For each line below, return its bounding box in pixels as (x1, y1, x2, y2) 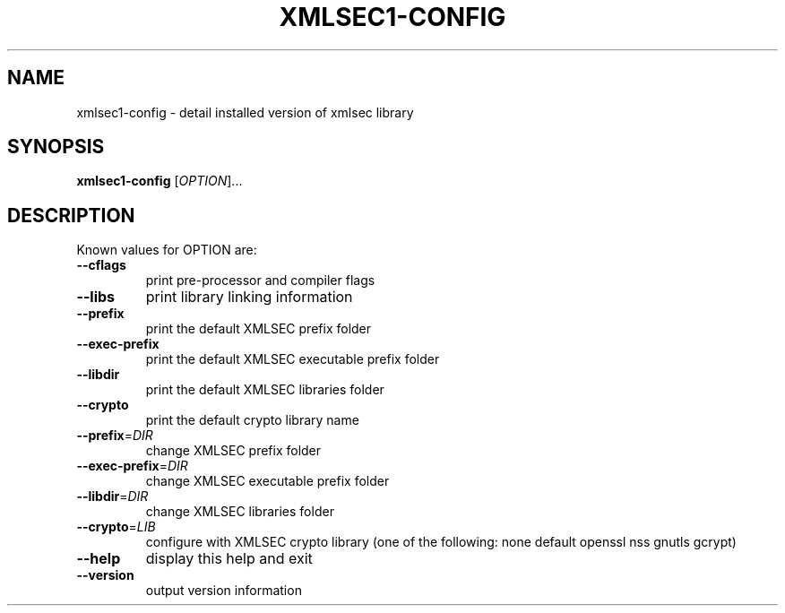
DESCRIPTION (7, 203, 135, 227)
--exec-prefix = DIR (76, 458, 188, 474)
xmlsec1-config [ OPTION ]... (76, 173, 243, 189)
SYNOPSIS (7, 135, 105, 159)
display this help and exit (145, 549, 313, 568)
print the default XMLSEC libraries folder (145, 382, 384, 398)
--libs (76, 288, 116, 306)
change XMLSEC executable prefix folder (145, 473, 390, 489)
